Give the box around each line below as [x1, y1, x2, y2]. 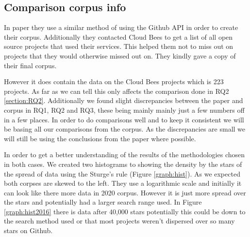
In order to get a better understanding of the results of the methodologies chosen [4, 149, 245, 160]
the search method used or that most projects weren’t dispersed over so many [4, 216, 235, 226]
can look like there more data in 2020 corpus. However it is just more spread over [4, 187, 246, 197]
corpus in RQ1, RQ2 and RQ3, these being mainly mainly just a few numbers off [4, 104, 245, 115]
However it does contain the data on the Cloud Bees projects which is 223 [4, 76, 224, 87]
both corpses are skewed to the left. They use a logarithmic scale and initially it [4, 178, 242, 188]
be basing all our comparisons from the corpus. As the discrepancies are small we [4, 124, 246, 134]
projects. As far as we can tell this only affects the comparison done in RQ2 [4, 86, 229, 96]
